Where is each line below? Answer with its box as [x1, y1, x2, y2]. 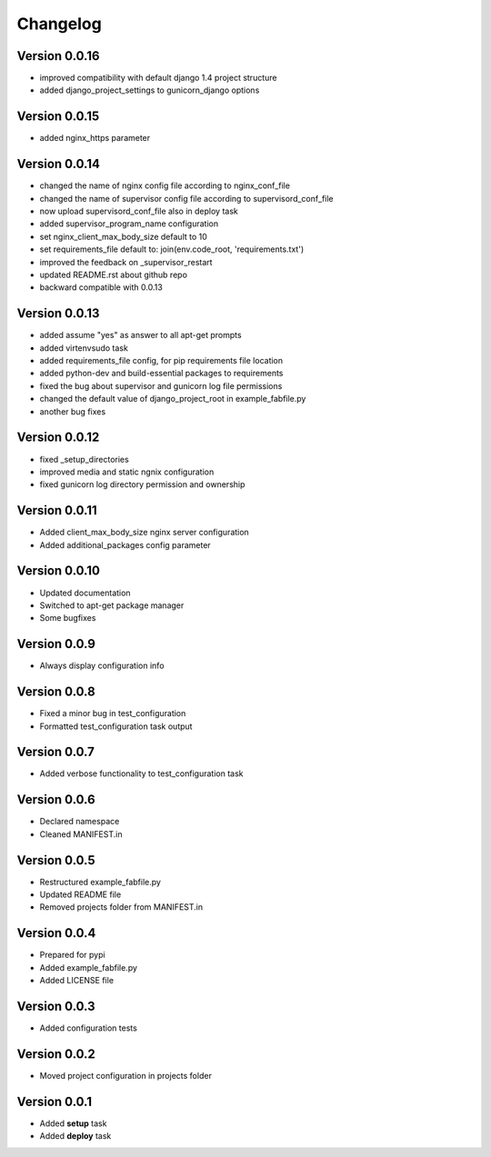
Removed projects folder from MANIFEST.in [39, 902, 204, 913]
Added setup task [39, 1118, 107, 1129]
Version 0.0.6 [16, 792, 95, 808]
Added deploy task [39, 1131, 112, 1142]
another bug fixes [39, 405, 106, 417]
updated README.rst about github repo [39, 269, 188, 280]
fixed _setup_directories [39, 454, 129, 464]
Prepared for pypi [39, 950, 105, 961]
